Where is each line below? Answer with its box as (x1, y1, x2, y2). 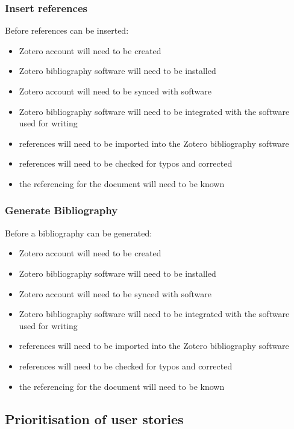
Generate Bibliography (5, 203, 118, 218)
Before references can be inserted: (5, 24, 129, 37)
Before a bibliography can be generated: (5, 226, 152, 239)
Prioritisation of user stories (5, 409, 184, 428)
